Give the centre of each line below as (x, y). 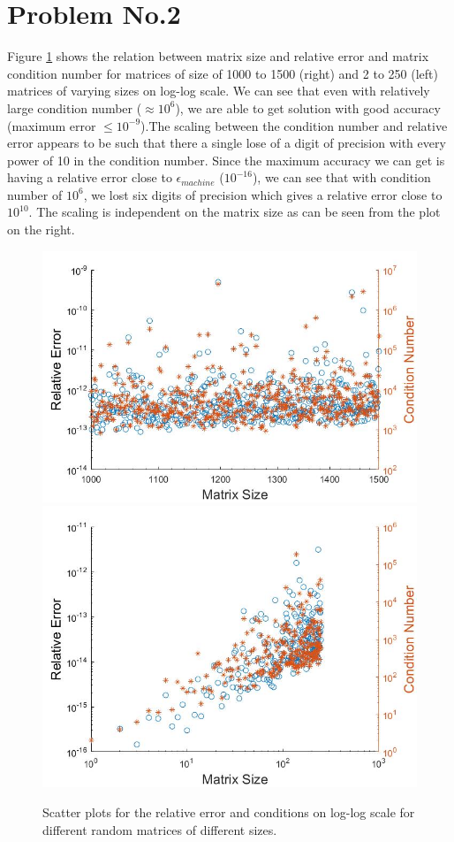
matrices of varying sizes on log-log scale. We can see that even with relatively (219, 91)
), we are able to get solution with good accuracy (308, 107)
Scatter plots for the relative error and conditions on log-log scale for (229, 811)
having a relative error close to (90, 177)
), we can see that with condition (341, 177)
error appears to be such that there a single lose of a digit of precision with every (227, 143)
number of (35, 194)
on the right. (41, 230)
